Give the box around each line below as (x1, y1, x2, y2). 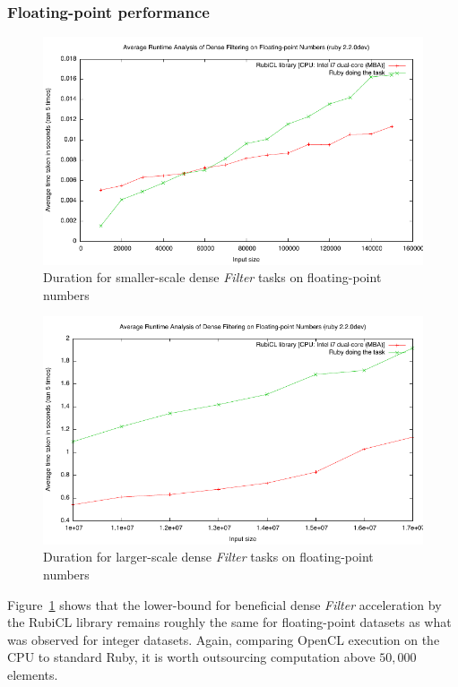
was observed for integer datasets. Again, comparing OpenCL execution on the (7, 630, 440, 648)
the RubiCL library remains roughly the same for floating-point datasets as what (7, 613, 452, 631)
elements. (7, 665, 58, 683)
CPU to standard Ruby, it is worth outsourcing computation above (7, 648, 376, 666)
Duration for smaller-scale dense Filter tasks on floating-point (43, 268, 382, 287)
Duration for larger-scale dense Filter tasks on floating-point (43, 547, 374, 566)
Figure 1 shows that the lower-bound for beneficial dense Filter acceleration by (7, 595, 442, 614)
